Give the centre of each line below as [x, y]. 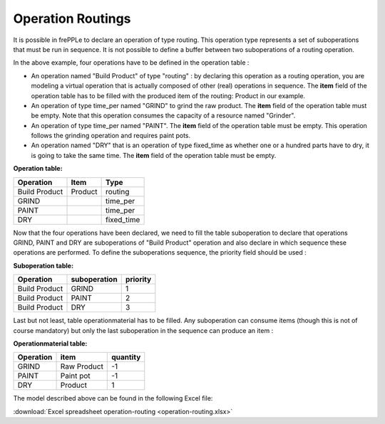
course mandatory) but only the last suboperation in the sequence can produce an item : [143, 330]
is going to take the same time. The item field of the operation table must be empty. [154, 155]
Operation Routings [72, 18]
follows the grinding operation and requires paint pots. [111, 136]
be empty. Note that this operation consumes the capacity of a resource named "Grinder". [163, 116]
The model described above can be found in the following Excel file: [113, 398]
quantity [126, 357]
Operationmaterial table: [50, 343]
